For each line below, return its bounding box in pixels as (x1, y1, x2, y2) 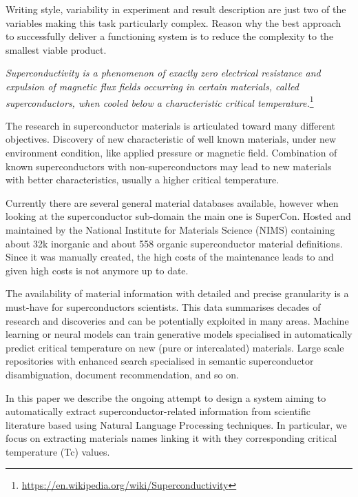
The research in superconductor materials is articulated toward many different (6, 118, 335, 132)
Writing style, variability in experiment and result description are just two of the (6, 2, 346, 16)
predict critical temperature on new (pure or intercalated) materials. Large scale (6, 340, 344, 354)
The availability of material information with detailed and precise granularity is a (6, 286, 349, 301)
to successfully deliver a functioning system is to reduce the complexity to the (6, 29, 334, 43)
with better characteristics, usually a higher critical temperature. (6, 172, 280, 187)
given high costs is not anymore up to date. (6, 263, 189, 277)
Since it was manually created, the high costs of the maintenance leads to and (6, 250, 334, 264)
